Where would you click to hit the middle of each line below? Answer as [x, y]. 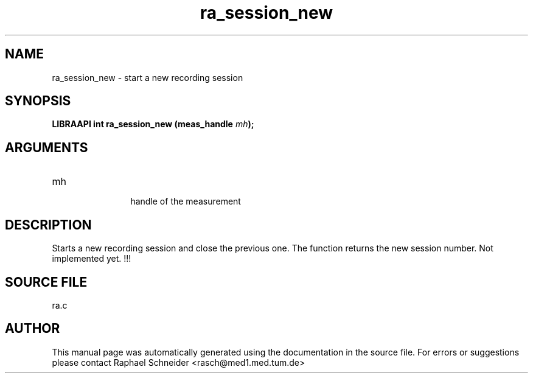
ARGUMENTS [47, 147]
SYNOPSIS [38, 101]
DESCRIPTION [48, 225]
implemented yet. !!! [92, 259]
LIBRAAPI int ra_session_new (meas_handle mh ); [153, 124]
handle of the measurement [186, 201]
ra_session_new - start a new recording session [148, 77]
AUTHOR [33, 329]
